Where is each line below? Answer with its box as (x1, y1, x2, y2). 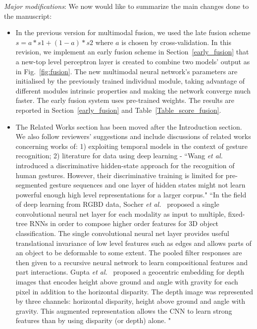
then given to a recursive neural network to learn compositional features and (15, 257, 248, 267)
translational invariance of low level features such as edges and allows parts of (15, 237, 252, 248)
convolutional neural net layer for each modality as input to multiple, (15, 208, 226, 219)
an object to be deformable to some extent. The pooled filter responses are (15, 247, 242, 258)
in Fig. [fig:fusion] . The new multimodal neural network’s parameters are (15, 66, 238, 76)
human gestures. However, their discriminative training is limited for (15, 170, 224, 180)
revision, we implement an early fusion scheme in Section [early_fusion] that (15, 47, 249, 57)
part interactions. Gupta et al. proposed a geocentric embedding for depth (15, 267, 245, 277)
